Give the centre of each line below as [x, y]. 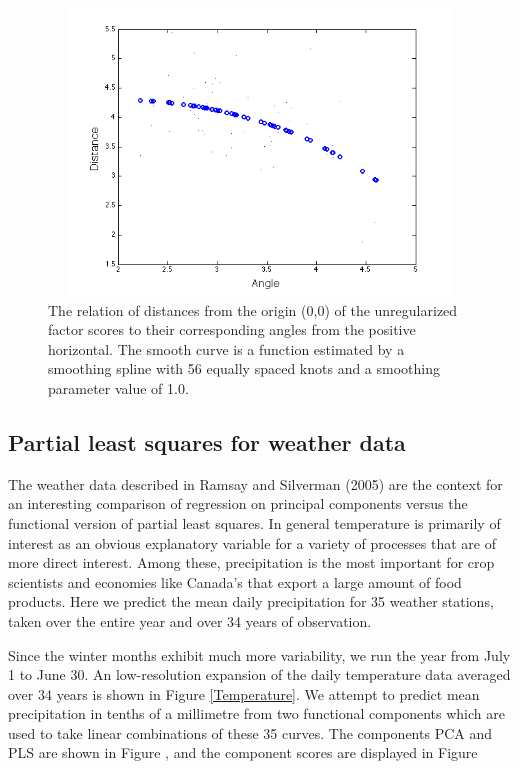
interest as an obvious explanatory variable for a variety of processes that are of [252, 542]
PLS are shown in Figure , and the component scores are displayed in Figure [243, 752]
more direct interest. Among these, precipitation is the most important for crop [251, 562]
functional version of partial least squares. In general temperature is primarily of [254, 522]
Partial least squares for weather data [207, 441]
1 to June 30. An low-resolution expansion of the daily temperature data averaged [259, 674]
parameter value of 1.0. [118, 387]
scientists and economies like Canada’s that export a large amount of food [235, 581]
